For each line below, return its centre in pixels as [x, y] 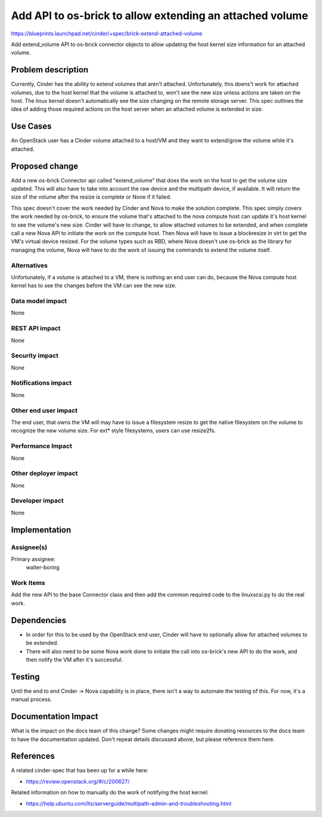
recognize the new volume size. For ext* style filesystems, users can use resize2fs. [113, 431]
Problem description [50, 70]
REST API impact [36, 328]
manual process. [31, 699]
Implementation [41, 530]
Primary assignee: [33, 559]
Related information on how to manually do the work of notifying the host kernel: [110, 792]
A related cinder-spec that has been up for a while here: [80, 770]
